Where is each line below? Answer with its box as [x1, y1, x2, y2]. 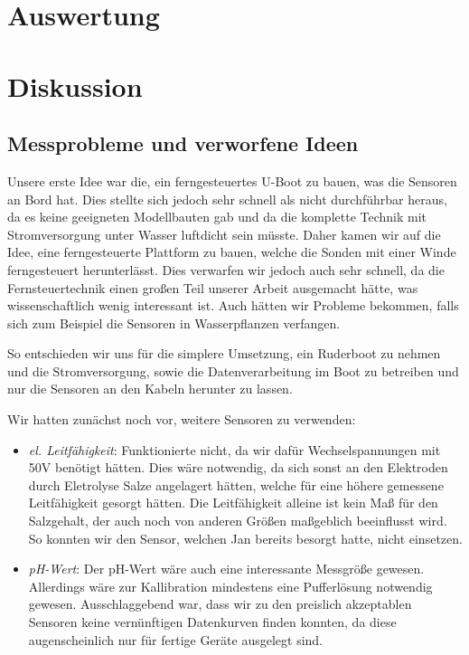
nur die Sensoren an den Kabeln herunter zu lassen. [7, 379, 293, 398]
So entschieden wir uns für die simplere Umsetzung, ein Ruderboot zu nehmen [7, 344, 441, 363]
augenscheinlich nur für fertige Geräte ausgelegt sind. [28, 630, 324, 649]
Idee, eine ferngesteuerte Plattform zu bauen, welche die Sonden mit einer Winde [7, 242, 456, 261]
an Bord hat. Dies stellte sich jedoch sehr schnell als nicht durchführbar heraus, [7, 189, 447, 208]
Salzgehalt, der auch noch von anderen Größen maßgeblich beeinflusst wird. [28, 511, 447, 530]
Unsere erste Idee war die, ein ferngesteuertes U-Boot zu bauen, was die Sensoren [7, 171, 457, 190]
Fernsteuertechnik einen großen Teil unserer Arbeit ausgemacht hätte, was [7, 278, 418, 297]
